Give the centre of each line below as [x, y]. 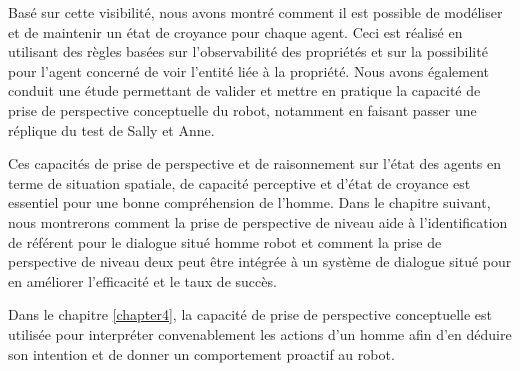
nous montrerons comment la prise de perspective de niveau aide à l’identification [258, 221]
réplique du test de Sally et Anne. [111, 129]
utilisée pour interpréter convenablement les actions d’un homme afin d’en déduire [260, 333]
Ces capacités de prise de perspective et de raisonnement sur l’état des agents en [255, 163]
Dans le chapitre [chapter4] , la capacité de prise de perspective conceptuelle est [250, 314]
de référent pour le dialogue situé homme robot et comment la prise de [225, 241]
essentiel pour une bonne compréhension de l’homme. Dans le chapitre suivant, [249, 202]
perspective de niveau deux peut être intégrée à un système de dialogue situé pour [260, 261]
